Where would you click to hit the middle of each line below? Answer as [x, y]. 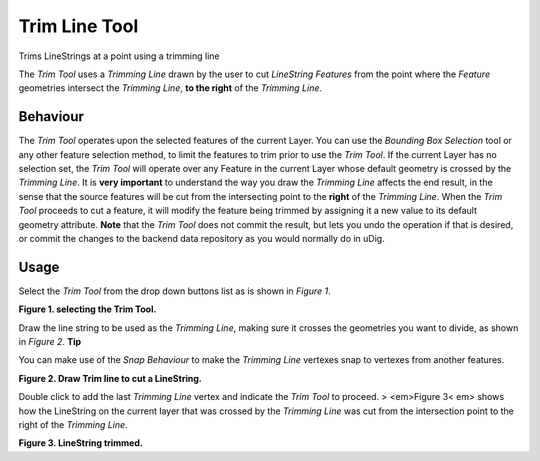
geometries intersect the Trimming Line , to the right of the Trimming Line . [170, 88]
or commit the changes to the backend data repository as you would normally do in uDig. [201, 238]
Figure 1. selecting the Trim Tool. [87, 309]
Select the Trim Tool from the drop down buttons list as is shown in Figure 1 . [175, 291]
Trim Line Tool [78, 26]
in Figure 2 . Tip [50, 342]
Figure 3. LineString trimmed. [81, 443]
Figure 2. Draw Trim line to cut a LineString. [110, 378]
